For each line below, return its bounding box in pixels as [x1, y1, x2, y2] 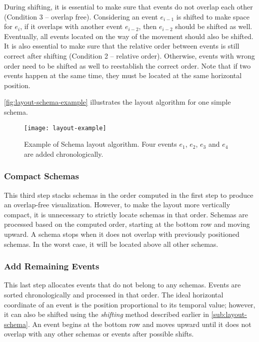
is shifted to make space [176, 11, 249, 22]
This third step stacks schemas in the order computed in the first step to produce [4, 189, 253, 200]
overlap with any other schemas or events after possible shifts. [4, 328, 194, 339]
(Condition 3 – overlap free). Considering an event [4, 11, 158, 22]
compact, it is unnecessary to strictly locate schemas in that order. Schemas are [4, 209, 248, 219]
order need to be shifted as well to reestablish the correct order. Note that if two [4, 60, 251, 71]
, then [138, 21, 157, 32]
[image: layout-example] [24, 124, 106, 132]
